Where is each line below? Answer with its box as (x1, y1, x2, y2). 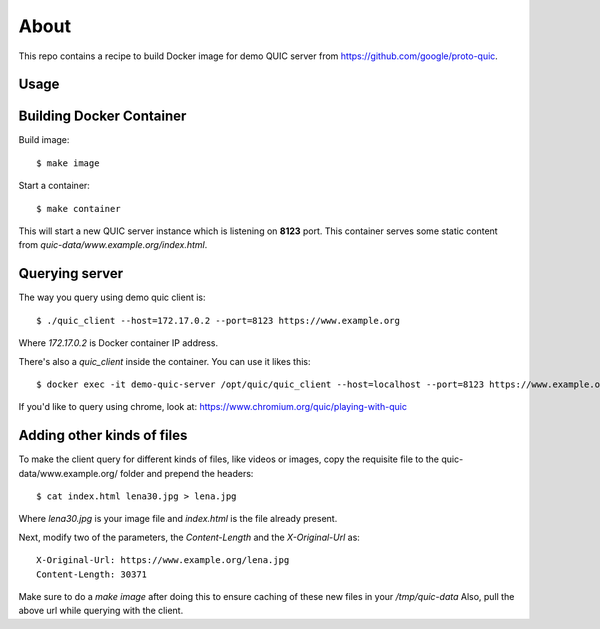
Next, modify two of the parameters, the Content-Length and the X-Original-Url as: (18, 531, 360, 543)
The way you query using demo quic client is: (18, 291, 206, 304)
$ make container (36, 203, 121, 214)
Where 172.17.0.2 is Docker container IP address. (18, 337, 219, 349)
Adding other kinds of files (18, 427, 188, 444)
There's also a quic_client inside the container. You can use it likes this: (18, 355, 311, 367)
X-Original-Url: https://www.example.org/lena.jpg (36, 555, 290, 566)
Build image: (18, 134, 70, 146)
